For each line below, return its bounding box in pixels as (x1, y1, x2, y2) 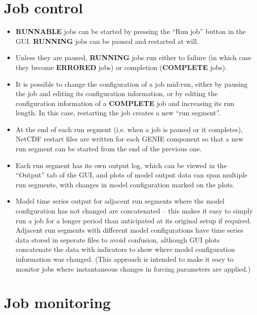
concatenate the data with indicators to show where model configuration (15, 244, 235, 254)
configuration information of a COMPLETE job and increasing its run (15, 98, 234, 108)
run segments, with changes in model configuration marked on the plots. (15, 179, 235, 189)
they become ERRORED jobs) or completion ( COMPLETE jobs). (15, 62, 227, 72)
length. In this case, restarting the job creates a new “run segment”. (15, 107, 221, 118)
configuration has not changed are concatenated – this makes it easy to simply (15, 206, 253, 216)
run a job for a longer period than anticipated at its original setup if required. (15, 215, 252, 225)
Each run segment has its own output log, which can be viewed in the (15, 160, 227, 170)
